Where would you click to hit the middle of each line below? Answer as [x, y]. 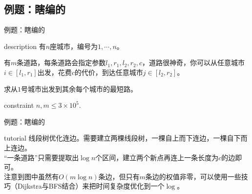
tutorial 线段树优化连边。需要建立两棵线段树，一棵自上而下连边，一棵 [115, 138]
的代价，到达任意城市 [109, 72]
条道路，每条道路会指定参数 [61, 62]
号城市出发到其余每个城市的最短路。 [79, 88]
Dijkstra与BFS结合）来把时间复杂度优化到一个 [91, 186]
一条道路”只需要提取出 [43, 157]
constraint [19, 105]
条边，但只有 [119, 176]
